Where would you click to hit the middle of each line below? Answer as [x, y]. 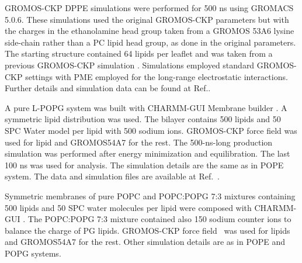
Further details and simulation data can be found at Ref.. [108, 88]
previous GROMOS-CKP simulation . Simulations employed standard [130, 65]
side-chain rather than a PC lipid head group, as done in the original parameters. [150, 42]
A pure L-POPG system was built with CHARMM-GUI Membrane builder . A [146, 107]
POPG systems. [33, 253]
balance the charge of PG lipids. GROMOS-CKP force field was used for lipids [147, 230]
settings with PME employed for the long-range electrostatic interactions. [157, 76]
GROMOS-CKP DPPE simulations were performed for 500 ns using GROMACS [149, 8]
